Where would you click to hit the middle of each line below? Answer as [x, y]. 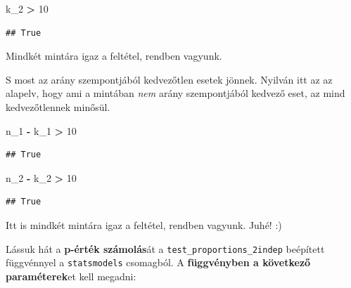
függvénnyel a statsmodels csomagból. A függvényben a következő [158, 262]
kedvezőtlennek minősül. [58, 106]
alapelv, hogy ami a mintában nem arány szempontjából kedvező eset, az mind [175, 93]
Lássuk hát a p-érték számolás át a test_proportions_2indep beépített [165, 248]
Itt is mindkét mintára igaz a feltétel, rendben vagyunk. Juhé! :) [144, 224]
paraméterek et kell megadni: [71, 276]
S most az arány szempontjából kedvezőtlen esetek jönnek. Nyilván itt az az [169, 79]
